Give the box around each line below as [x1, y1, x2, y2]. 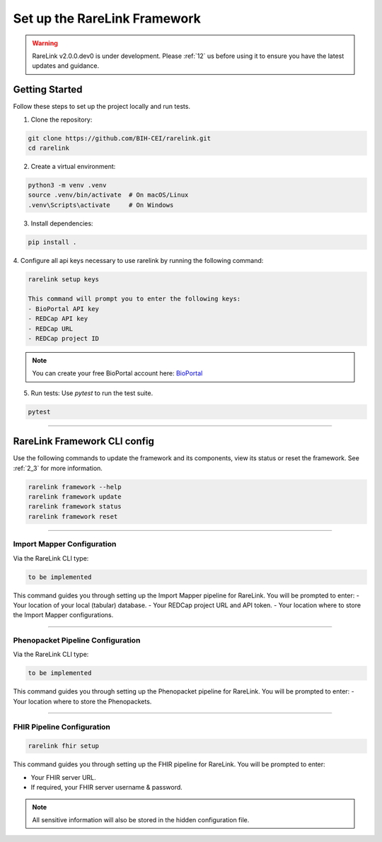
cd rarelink [28, 144, 70, 152]
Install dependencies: [30, 219, 93, 228]
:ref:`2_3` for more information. [13, 464, 103, 472]
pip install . [28, 238, 77, 246]
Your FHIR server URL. [30, 773, 97, 781]
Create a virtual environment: [30, 162, 116, 170]
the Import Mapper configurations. [13, 611, 114, 619]
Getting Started [13, 83, 83, 95]
